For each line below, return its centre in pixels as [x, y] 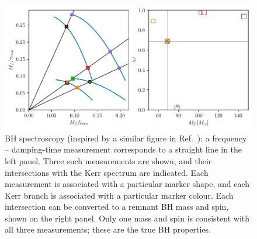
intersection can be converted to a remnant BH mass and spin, [117, 207]
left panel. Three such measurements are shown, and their [108, 160]
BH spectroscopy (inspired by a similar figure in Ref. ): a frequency [126, 138]
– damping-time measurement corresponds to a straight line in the [124, 149]
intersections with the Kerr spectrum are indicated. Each [107, 172]
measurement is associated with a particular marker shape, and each [127, 184]
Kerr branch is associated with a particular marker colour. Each [119, 195]
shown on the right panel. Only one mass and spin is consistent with [127, 218]
